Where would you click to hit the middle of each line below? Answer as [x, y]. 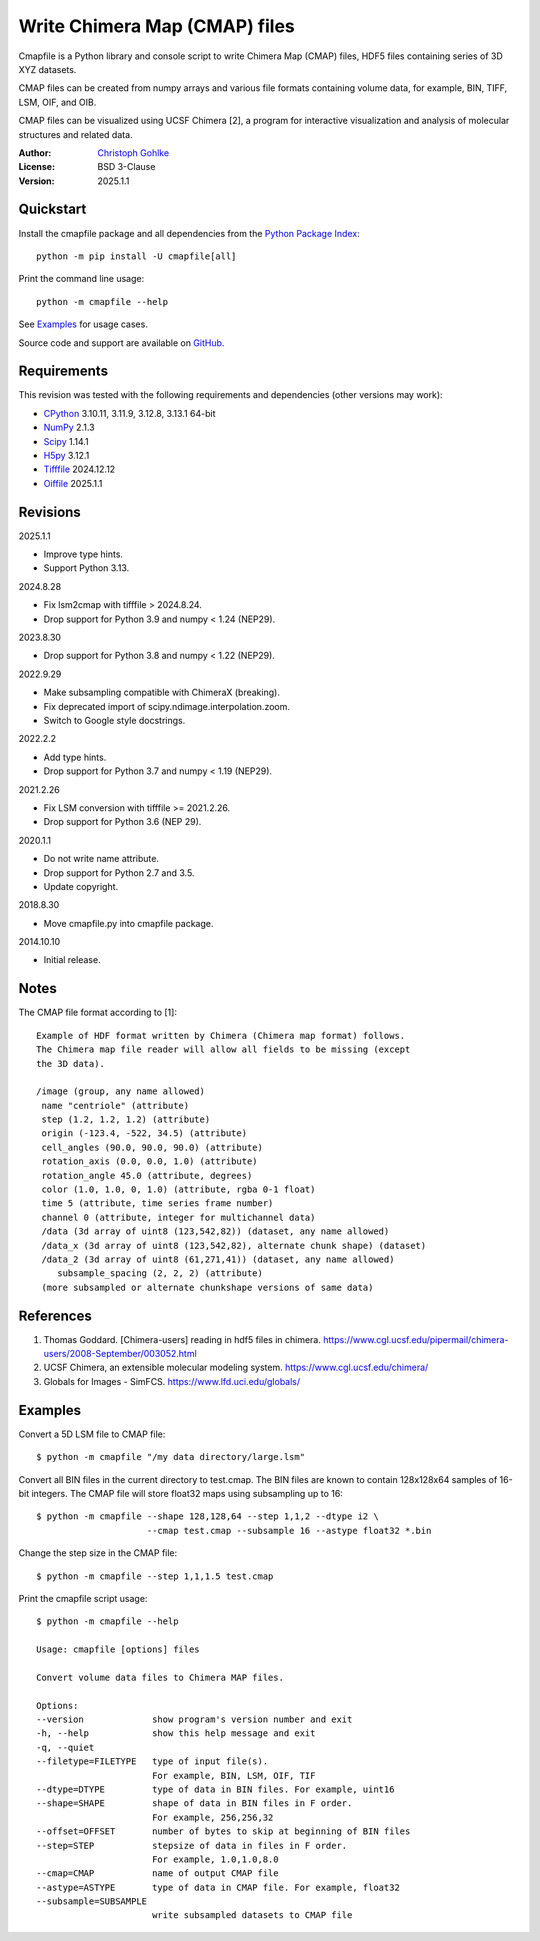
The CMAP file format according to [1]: [97, 1012]
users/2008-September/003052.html [120, 1354]
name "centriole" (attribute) [115, 1105]
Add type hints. [75, 757]
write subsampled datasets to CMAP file [252, 1915]
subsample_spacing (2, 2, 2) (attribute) [160, 1273]
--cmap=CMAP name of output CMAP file [157, 1873]
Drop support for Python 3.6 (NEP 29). [122, 822]
